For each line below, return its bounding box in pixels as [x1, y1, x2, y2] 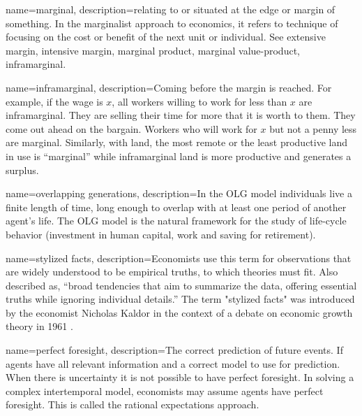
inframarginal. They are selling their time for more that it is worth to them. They [6, 108, 356, 122]
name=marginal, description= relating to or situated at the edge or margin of [6, 2, 335, 16]
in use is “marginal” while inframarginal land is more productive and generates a [6, 148, 352, 163]
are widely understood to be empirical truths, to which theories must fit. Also [6, 264, 338, 279]
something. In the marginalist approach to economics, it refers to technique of [6, 15, 338, 30]
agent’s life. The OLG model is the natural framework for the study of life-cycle [6, 213, 347, 228]
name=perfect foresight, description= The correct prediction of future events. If [6, 343, 343, 357]
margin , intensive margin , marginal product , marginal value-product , [6, 43, 300, 57]
